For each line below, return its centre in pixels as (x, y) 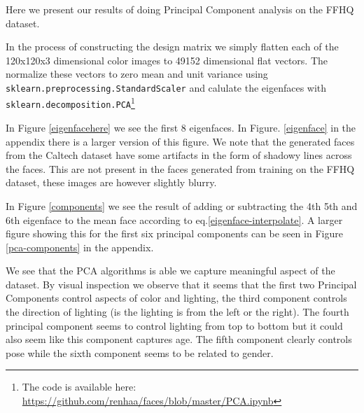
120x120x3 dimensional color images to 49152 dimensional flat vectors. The (167, 60)
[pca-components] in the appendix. (80, 247)
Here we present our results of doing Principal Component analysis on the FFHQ (180, 9)
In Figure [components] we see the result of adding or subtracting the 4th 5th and (182, 205)
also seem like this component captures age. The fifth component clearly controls (179, 339)
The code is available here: (79, 387)
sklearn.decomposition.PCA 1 (70, 103)
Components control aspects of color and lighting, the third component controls (176, 298)
